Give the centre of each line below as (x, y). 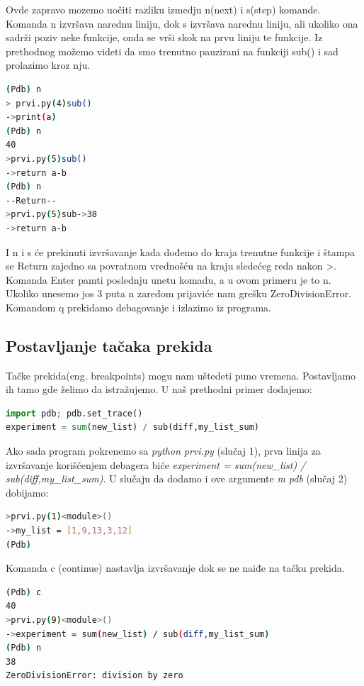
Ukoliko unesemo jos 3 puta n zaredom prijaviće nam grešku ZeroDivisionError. (178, 293)
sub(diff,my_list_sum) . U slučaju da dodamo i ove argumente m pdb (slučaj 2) (177, 478)
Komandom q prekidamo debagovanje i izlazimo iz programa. (139, 307)
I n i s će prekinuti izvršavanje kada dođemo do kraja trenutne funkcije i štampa (181, 251)
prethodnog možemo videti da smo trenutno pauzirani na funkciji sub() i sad (172, 51)
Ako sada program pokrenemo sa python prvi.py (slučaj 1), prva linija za (163, 451)
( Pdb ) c (24, 592)
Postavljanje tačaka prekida (109, 345)
